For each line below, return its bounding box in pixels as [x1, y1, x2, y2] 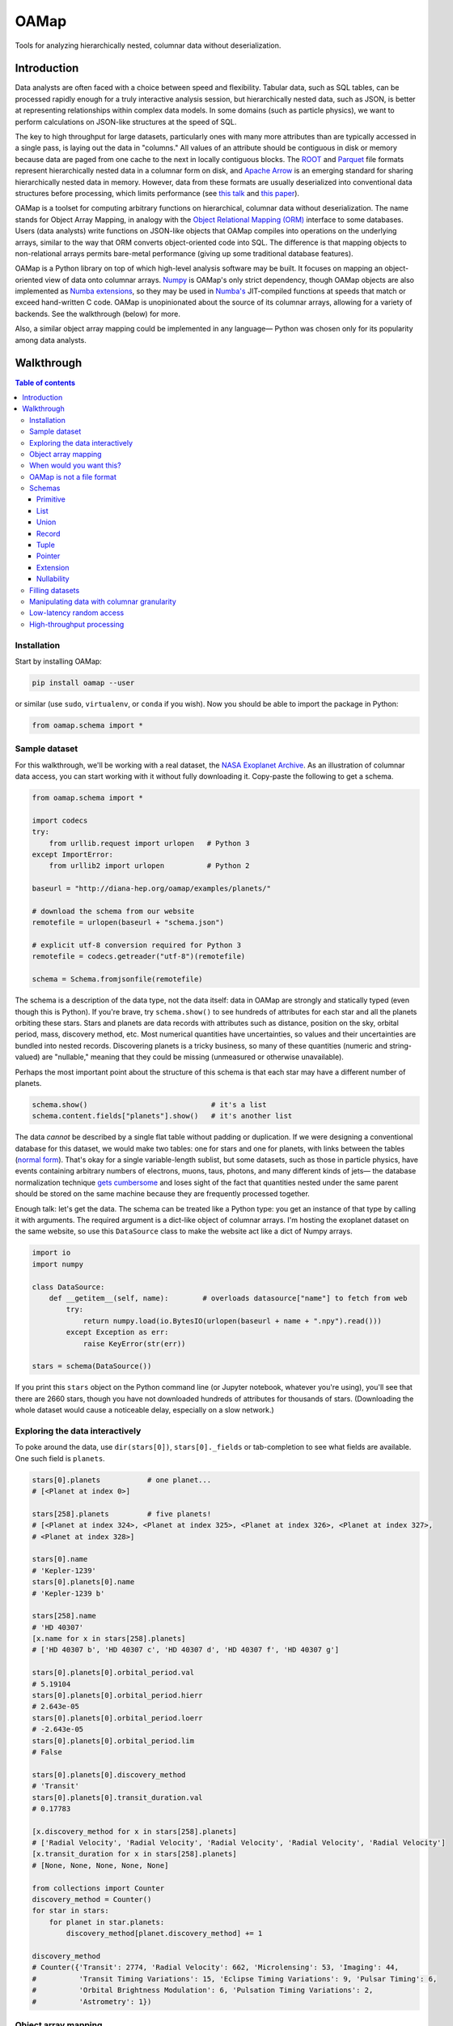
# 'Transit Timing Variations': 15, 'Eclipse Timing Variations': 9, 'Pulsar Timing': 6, [32, 1974, 438, 1983]
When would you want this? [29, 460, 121, 470]
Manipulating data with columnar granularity [29, 596, 177, 606]
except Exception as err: [66, 1327, 169, 1337]
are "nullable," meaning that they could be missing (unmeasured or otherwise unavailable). [41, 1052, 344, 1062]
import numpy [32, 1259, 84, 1268]
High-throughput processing [29, 619, 125, 629]
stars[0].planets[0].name [32, 1577, 135, 1587]
